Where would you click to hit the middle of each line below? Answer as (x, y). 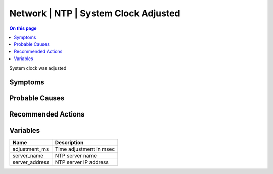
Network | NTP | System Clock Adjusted (95, 13)
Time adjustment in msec (85, 149)
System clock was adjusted (38, 68)
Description (69, 143)
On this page (23, 28)
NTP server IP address (82, 162)
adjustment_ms (31, 149)
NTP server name (76, 156)
